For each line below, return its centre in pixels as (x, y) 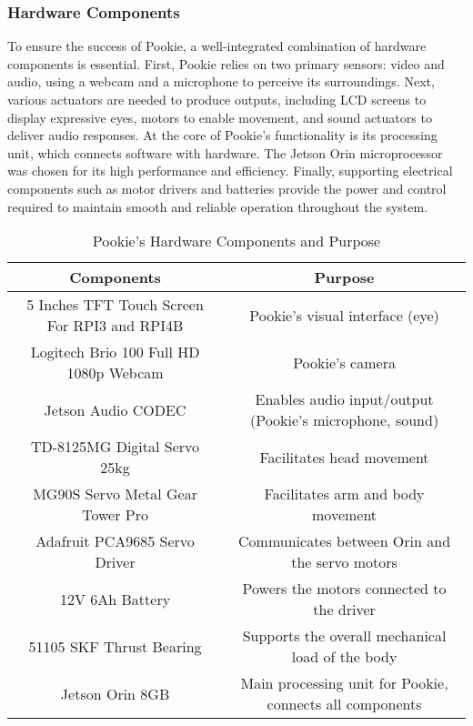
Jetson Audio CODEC (115, 409)
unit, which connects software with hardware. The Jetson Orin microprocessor (225, 152)
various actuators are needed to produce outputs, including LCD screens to (217, 99)
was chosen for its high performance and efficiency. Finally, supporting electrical (230, 171)
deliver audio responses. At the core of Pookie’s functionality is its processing (222, 135)
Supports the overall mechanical (344, 636)
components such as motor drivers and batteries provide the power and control (227, 188)
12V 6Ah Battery (115, 599)
